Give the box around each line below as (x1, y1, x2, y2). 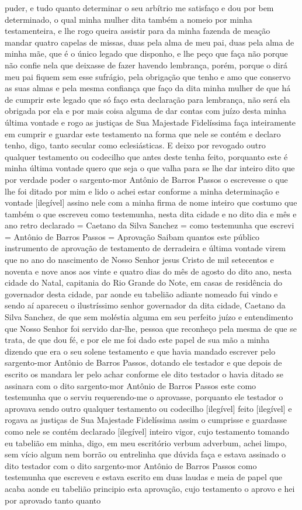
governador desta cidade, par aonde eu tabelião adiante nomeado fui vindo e (5, 287, 278, 300)
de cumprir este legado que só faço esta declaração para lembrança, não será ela (5, 93, 290, 105)
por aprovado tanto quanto (5, 494, 101, 506)
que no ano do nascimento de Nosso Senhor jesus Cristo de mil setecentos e (5, 254, 274, 266)
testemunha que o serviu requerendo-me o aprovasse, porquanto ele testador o (5, 391, 283, 403)
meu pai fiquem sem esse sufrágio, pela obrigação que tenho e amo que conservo (5, 70, 291, 82)
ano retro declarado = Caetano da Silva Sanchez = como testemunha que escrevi (5, 219, 294, 231)
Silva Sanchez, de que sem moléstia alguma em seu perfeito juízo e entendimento (5, 311, 293, 323)
